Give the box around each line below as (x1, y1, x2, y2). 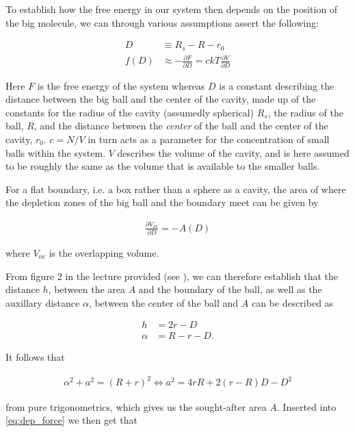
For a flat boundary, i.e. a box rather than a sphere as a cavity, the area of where (5, 181, 346, 196)
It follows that (5, 350, 65, 364)
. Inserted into (276, 399, 337, 414)
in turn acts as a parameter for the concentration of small (88, 131, 330, 146)
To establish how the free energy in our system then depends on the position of (5, 2, 338, 16)
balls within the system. (5, 145, 106, 160)
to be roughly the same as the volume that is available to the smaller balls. (5, 159, 320, 173)
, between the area (48, 282, 126, 296)
